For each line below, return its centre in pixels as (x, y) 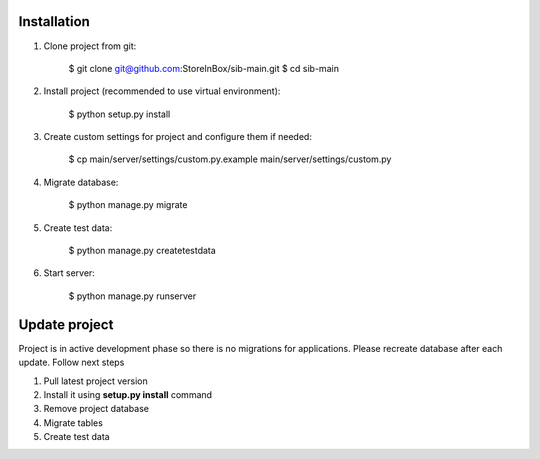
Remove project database (96, 409)
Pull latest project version (96, 381)
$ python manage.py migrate (128, 205)
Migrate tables (73, 422)
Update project (66, 324)
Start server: (69, 273)
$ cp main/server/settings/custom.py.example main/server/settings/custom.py (230, 159)
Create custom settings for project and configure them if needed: (177, 137)
